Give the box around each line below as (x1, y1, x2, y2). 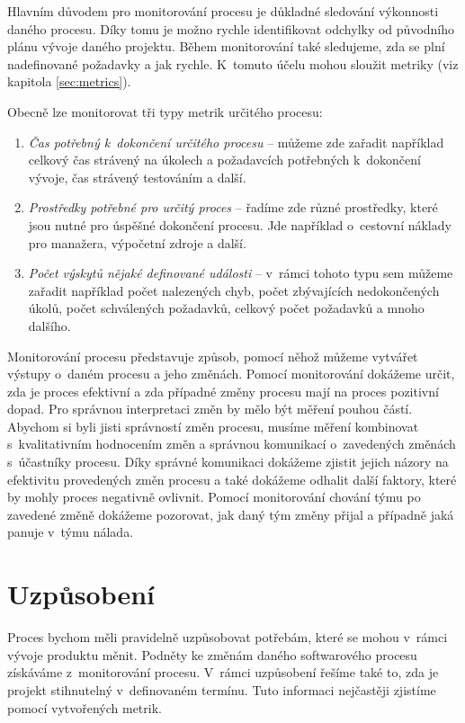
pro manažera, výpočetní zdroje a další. (28, 233, 246, 252)
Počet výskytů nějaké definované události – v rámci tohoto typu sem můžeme (28, 263, 453, 282)
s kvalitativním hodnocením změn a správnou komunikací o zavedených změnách (7, 434, 456, 453)
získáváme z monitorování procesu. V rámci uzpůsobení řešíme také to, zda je (7, 663, 439, 682)
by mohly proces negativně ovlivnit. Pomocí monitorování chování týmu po (7, 487, 421, 506)
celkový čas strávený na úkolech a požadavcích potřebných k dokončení (28, 150, 421, 169)
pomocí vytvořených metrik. (7, 698, 162, 717)
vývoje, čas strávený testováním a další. (28, 167, 246, 186)
